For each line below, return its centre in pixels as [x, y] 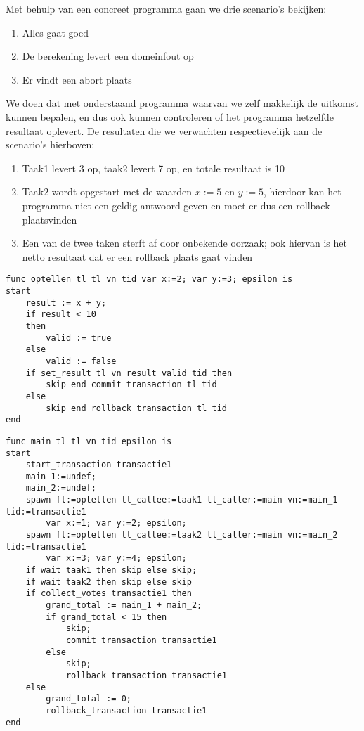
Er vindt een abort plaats [77, 79]
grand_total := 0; [89, 699]
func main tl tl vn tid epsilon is [89, 441]
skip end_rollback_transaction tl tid [136, 408]
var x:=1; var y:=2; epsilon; [116, 523]
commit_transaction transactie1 [141, 640]
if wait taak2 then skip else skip [109, 582]
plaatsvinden [50, 219]
